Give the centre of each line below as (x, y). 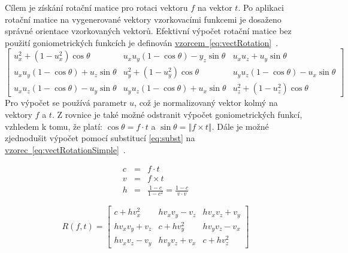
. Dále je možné (240, 126)
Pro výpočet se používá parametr (66, 103)
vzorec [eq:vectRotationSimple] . (65, 149)
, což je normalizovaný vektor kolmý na (206, 103)
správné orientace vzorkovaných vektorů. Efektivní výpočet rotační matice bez (148, 31)
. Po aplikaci (261, 7)
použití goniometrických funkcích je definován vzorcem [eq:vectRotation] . (142, 42)
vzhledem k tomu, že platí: (54, 126)
